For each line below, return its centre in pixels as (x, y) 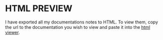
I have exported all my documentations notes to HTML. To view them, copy (82, 22)
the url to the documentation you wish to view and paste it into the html (78, 27)
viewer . (12, 32)
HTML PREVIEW (39, 9)
